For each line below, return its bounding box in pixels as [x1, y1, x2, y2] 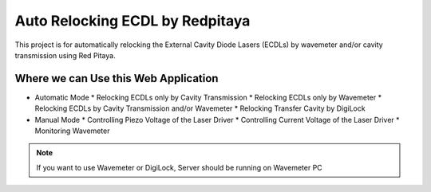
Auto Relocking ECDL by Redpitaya [14, 12, 251, 29]
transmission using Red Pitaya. [14, 50, 116, 60]
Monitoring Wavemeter [34, 126, 110, 135]
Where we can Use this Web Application [14, 72, 219, 85]
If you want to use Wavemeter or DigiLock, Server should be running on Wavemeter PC [36, 163, 322, 172]
